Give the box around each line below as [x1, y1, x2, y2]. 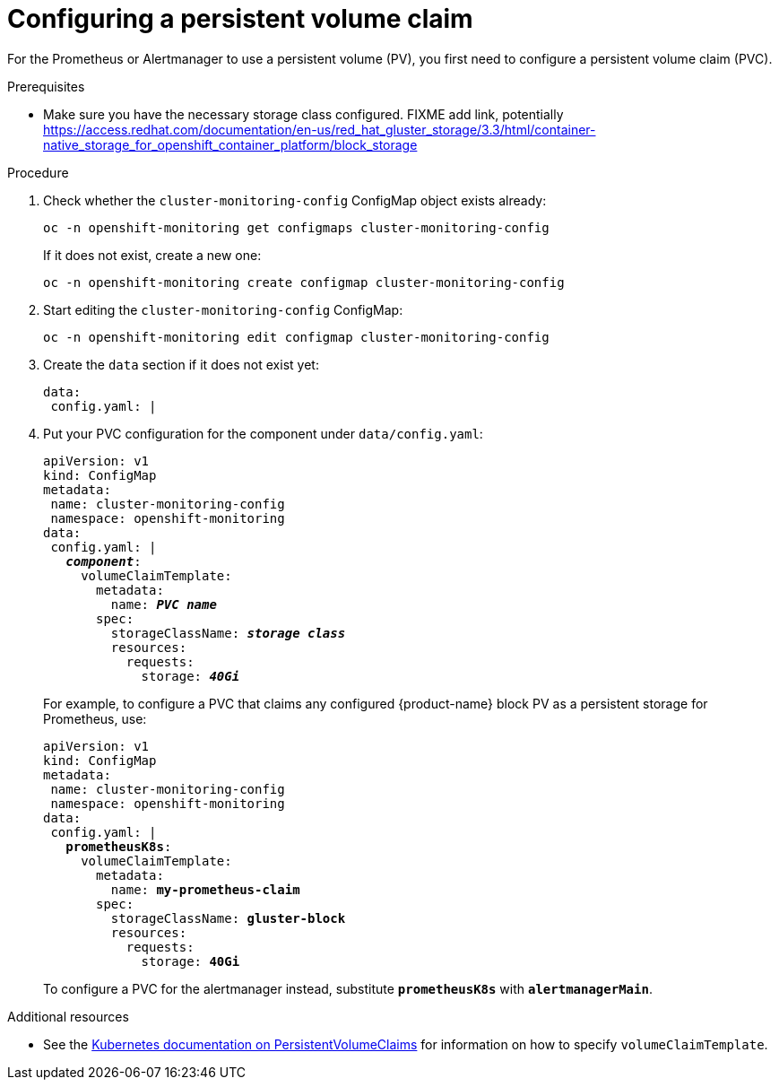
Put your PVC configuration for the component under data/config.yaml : [43, 425, 483, 441]
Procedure [7, 164, 69, 180]
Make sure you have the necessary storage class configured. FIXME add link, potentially [43, 106, 564, 122]
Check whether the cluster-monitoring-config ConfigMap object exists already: [43, 192, 547, 208]
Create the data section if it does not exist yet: [43, 356, 319, 372]
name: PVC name [110, 596, 217, 612]
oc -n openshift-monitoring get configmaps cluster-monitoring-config [43, 220, 550, 235]
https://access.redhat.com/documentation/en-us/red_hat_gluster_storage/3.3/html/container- [43, 121, 596, 137]
